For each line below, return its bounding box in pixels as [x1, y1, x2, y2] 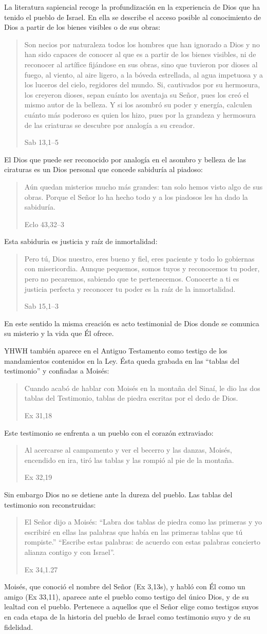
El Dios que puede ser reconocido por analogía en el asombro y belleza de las [4, 154, 246, 164]
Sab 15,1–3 [24, 301, 59, 311]
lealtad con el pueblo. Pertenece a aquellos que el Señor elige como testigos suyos [4, 601, 259, 612]
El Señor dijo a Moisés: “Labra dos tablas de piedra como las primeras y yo [24, 516, 262, 527]
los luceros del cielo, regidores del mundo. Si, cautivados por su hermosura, [24, 79, 260, 90]
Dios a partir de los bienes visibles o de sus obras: [4, 22, 161, 32]
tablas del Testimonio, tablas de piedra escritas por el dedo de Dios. [24, 393, 238, 403]
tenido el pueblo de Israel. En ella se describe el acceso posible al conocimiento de [4, 11, 261, 22]
